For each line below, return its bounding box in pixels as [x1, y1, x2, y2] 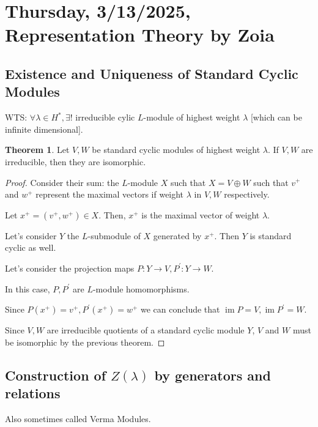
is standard [250, 229, 292, 242]
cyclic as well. [5, 241, 56, 254]
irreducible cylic [75, 111, 135, 124]
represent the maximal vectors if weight [35, 188, 184, 201]
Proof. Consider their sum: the [5, 176, 119, 188]
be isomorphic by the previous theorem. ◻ [5, 335, 165, 348]
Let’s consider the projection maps [5, 261, 135, 274]
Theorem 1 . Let [5, 143, 70, 156]
